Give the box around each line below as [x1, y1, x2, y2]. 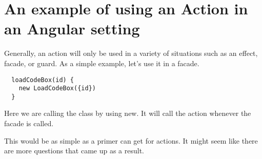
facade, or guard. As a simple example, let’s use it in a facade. [4, 57, 199, 68]
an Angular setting [4, 18, 140, 39]
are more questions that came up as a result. [4, 145, 144, 156]
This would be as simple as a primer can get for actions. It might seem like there [4, 135, 258, 146]
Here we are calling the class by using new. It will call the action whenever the [4, 108, 251, 118]
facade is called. [4, 118, 54, 129]
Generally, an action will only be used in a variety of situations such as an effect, [4, 48, 258, 58]
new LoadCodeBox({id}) [18, 85, 96, 92]
